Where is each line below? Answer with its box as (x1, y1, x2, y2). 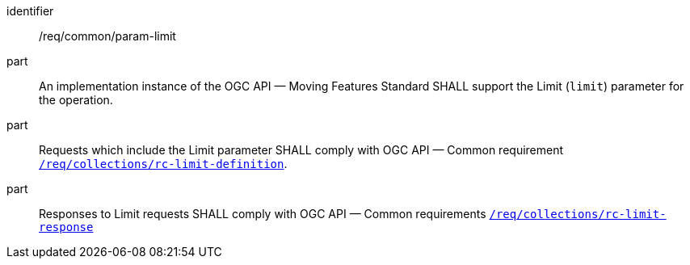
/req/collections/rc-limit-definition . (39, 157, 288, 170)
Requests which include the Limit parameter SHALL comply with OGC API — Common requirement (39, 143, 564, 157)
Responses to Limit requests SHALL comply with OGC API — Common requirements (39, 207, 486, 221)
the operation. (39, 93, 113, 107)
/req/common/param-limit (39, 29, 176, 43)
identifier (6, 4, 54, 18)
